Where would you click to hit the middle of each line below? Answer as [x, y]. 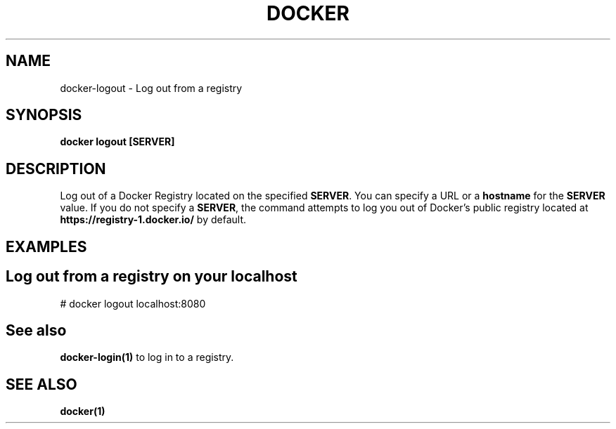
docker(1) [83, 411]
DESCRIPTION [56, 169]
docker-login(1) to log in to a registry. [147, 357]
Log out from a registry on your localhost [152, 277]
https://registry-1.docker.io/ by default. [153, 220]
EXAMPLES [46, 246]
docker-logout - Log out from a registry [151, 88]
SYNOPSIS [44, 115]
